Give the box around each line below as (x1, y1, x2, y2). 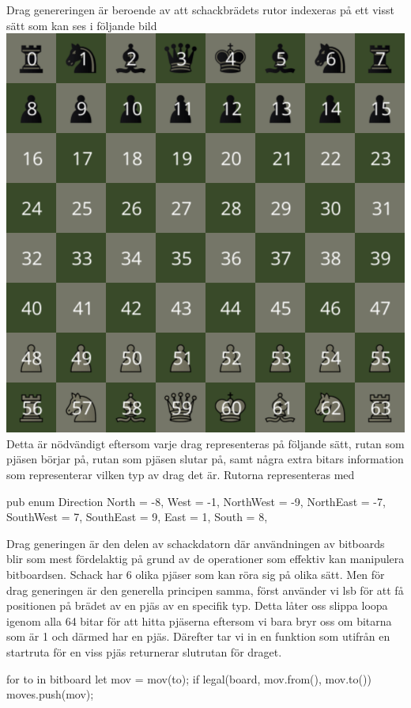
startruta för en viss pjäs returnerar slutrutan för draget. (6, 643, 282, 660)
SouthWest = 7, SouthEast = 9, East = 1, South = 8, (6, 508, 268, 525)
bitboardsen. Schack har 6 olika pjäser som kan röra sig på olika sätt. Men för (6, 565, 385, 582)
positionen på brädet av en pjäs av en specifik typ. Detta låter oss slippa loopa (6, 597, 388, 614)
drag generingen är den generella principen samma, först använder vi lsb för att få (6, 581, 404, 598)
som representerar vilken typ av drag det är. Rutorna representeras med (6, 466, 355, 482)
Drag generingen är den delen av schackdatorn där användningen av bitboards (6, 535, 385, 551)
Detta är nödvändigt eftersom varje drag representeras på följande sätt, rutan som (6, 435, 405, 451)
